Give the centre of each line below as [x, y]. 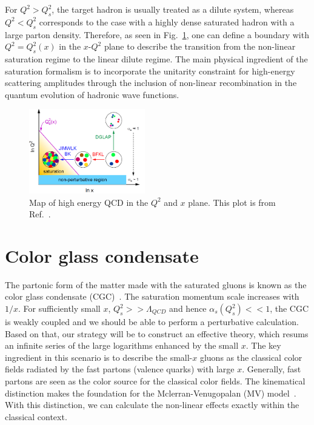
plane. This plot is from [232, 202]
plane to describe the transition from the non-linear [200, 46]
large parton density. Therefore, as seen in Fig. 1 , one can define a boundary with [157, 34]
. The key [263, 345]
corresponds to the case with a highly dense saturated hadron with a [167, 21]
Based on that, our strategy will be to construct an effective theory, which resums [157, 333]
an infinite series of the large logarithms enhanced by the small [122, 345]
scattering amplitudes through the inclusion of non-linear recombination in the [151, 83]
